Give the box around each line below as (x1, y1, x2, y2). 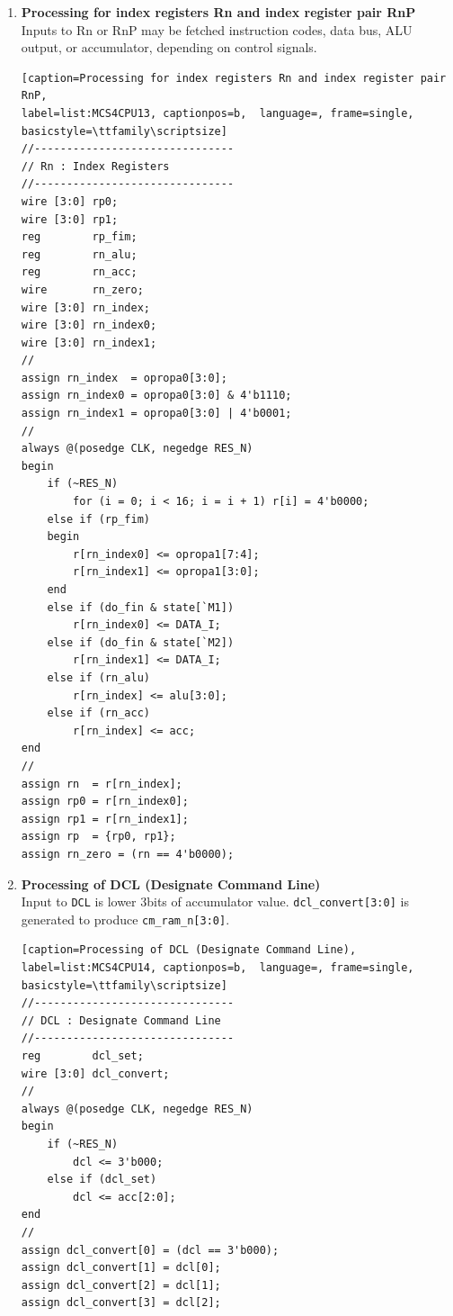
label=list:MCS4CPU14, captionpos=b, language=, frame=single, (21, 961, 414, 974)
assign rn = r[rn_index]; (21, 777, 182, 790)
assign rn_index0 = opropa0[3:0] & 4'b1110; (21, 389, 292, 402)
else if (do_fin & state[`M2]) (47, 635, 235, 649)
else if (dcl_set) (47, 1173, 157, 1186)
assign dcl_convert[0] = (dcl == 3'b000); (21, 1243, 280, 1257)
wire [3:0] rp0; (21, 194, 119, 208)
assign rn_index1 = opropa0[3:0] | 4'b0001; (21, 407, 292, 420)
